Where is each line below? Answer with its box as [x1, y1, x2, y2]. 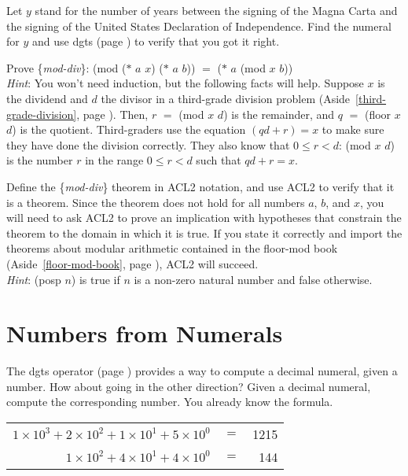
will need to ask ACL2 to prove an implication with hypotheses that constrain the [6, 209, 402, 226]
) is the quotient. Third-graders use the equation [12, 121, 246, 138]
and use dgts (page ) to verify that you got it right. [31, 33, 280, 50]
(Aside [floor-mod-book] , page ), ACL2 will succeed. [6, 255, 259, 271]
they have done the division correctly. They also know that [6, 136, 290, 153]
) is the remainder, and [223, 105, 335, 122]
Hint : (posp [6, 271, 61, 287]
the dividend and [6, 90, 88, 106]
